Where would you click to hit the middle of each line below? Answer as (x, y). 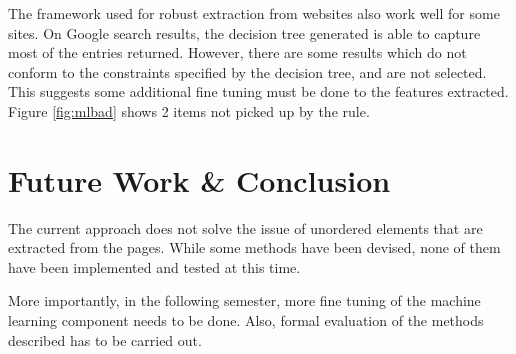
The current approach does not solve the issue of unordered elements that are (245, 227)
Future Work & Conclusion (199, 179)
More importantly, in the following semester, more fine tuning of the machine (244, 300)
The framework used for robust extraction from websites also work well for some (254, 13)
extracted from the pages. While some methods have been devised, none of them (254, 247)
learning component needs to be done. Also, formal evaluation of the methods (246, 320)
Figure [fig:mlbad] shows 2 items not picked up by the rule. (189, 110)
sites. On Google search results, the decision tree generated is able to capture (244, 32)
